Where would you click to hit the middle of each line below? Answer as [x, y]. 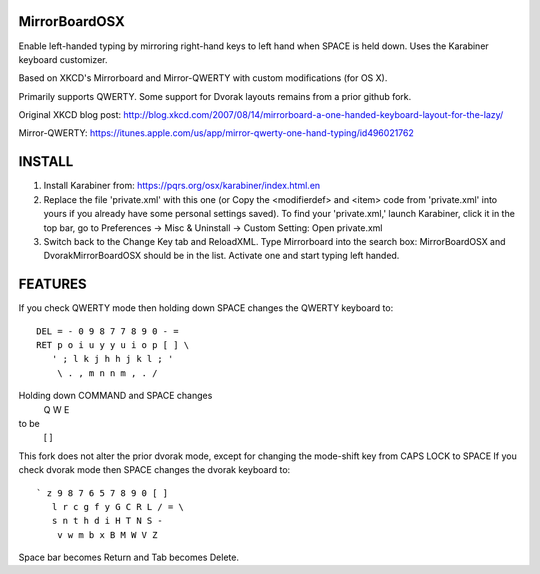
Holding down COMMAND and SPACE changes [115, 396]
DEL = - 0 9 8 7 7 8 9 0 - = [107, 331]
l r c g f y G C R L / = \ [118, 506]
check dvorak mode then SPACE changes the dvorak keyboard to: [154, 470]
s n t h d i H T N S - [107, 521]
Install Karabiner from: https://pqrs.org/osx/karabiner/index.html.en [182, 186]
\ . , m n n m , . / [107, 373]
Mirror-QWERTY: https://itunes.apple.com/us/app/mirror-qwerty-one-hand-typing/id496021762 [216, 133]
